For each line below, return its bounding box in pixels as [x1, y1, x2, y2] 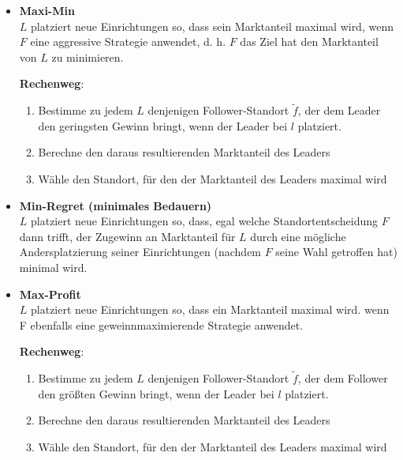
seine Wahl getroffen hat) [275, 243, 397, 260]
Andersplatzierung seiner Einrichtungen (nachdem [19, 243, 262, 260]
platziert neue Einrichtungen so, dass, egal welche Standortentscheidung [31, 213, 379, 229]
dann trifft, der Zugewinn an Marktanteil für [19, 228, 236, 244]
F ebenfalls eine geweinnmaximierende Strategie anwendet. [19, 316, 304, 333]
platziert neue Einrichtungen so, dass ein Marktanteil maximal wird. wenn [31, 301, 390, 318]
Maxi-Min [19, 2, 75, 18]
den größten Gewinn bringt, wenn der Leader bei [38, 385, 274, 402]
